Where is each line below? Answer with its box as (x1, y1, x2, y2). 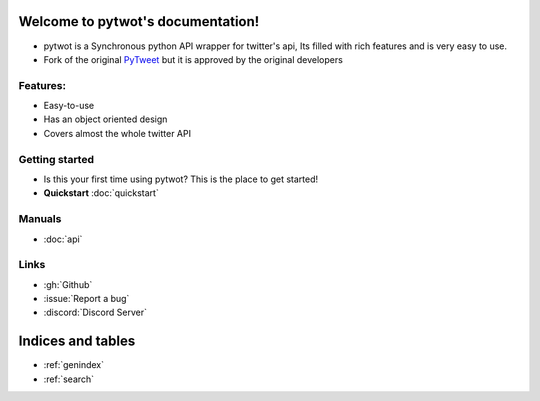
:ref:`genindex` (43, 359, 105, 371)
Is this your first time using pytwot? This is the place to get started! (43, 173, 319, 185)
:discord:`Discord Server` (43, 306, 147, 319)
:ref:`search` (43, 373, 95, 385)
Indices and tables (18, 333, 136, 350)
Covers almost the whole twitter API (43, 127, 192, 139)
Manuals (18, 212, 62, 226)
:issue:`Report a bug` (43, 293, 130, 305)
